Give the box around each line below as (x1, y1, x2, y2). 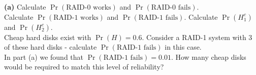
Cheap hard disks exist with (4, 31, 91, 42)
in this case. (165, 42, 202, 52)
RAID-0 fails (151, 4, 191, 11)
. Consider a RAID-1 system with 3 (142, 31, 252, 42)
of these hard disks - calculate (4, 42, 97, 52)
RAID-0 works (66, 4, 111, 11)
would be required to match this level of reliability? (4, 61, 164, 72)
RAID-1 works (53, 14, 99, 21)
